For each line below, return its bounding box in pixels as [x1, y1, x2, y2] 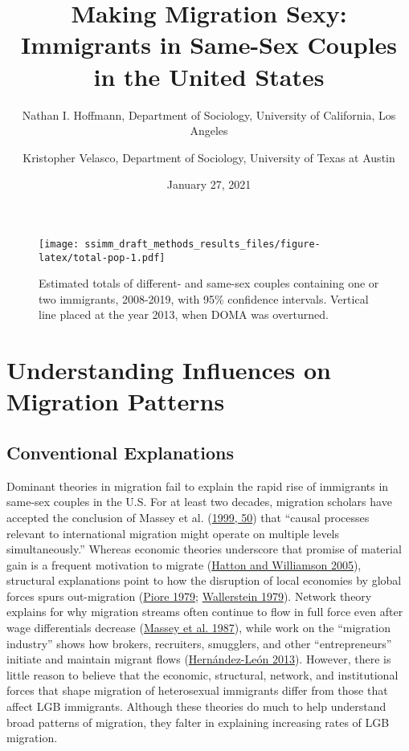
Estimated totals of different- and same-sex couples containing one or [39, 275, 379, 292]
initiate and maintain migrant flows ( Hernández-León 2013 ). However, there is [6, 651, 391, 667]
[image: [39, 238, 80, 250]
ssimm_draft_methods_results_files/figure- [84, 238, 321, 250]
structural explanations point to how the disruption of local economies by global [6, 572, 402, 589]
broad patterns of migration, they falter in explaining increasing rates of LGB [6, 713, 390, 730]
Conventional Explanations [6, 439, 234, 464]
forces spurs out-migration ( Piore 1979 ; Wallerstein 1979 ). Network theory [6, 587, 372, 604]
